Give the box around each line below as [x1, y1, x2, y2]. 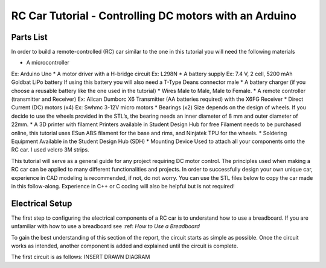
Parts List [11, 32, 48, 42]
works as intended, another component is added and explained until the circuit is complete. [11, 242, 238, 249]
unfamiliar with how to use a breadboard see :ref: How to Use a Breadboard [11, 223, 200, 230]
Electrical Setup [11, 198, 72, 208]
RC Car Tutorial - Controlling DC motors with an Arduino [11, 9, 297, 22]
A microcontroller [26, 59, 69, 66]
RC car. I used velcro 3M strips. [11, 146, 90, 153]
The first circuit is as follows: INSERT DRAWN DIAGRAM [11, 254, 150, 261]
